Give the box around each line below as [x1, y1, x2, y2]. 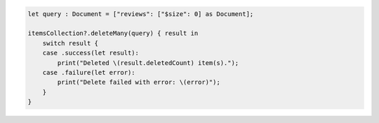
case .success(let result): [42, 49, 140, 57]
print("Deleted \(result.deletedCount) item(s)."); [57, 59, 239, 66]
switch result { [42, 39, 98, 47]
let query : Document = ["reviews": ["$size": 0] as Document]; [27, 10, 254, 17]
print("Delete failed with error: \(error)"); [57, 78, 220, 87]
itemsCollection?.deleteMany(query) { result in [27, 29, 199, 38]
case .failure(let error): [42, 68, 136, 76]
